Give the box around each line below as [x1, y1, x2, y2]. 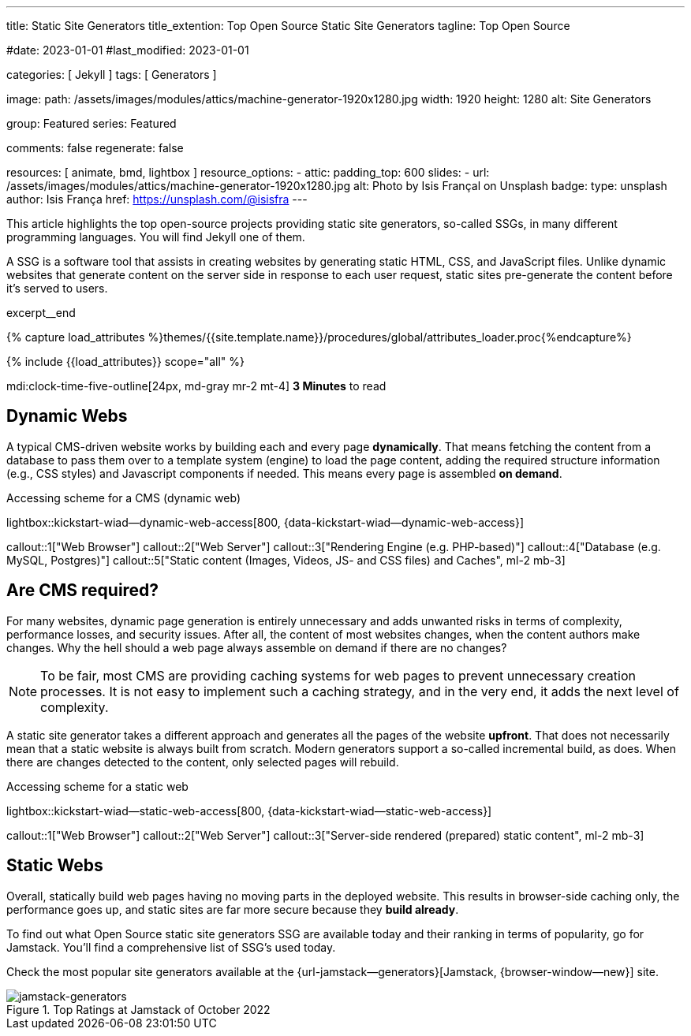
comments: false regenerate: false [6, 141, 184, 155]
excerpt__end [6, 306, 76, 319]
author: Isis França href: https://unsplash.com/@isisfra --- [6, 192, 308, 206]
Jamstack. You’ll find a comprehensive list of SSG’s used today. [6, 940, 336, 954]
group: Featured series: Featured [6, 117, 177, 130]
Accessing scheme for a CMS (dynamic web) [6, 490, 241, 505]
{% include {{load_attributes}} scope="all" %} [6, 355, 245, 368]
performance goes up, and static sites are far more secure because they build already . [6, 902, 459, 916]
